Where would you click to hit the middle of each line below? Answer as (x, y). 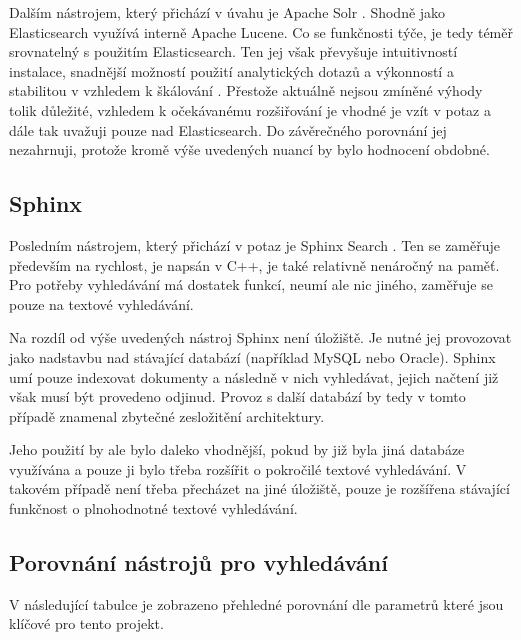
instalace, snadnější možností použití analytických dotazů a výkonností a (231, 70)
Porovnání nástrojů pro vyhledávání (198, 562)
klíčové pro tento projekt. (86, 623)
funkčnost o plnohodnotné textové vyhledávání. (153, 508)
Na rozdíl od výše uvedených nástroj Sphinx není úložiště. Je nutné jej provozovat (260, 337)
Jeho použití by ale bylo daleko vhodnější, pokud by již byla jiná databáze (237, 449)
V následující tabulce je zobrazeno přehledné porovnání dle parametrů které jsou (256, 603)
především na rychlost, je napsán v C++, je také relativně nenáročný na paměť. (254, 264)
